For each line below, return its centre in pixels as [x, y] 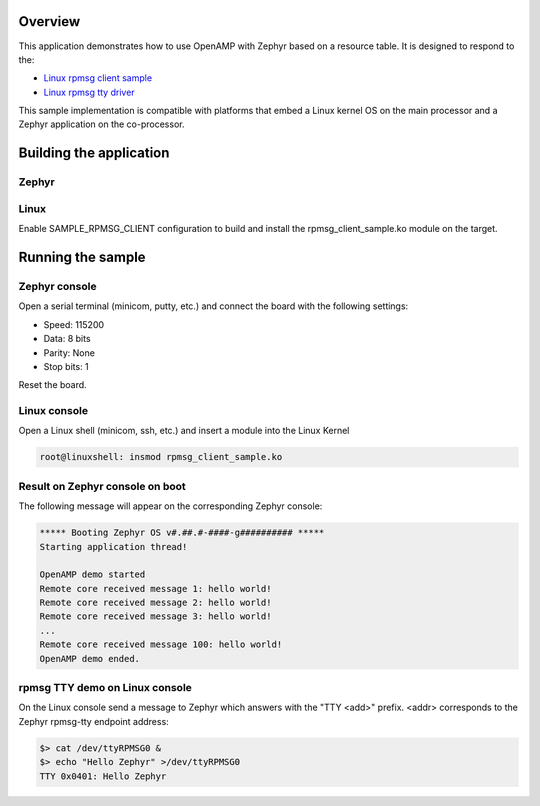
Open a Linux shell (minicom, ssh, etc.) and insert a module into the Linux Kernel [184, 431]
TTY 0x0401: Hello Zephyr [103, 776]
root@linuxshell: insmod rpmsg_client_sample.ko [161, 457]
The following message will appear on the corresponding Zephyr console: [170, 506]
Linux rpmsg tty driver [89, 92]
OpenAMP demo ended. [89, 658]
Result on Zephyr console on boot [102, 486]
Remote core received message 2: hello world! [155, 603]
